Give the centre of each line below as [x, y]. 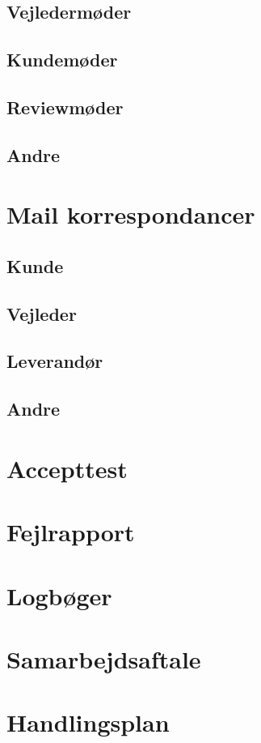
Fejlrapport [71, 532]
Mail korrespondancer [131, 214]
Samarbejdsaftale [104, 658]
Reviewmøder [65, 107]
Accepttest [67, 468]
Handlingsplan [88, 722]
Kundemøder [62, 60]
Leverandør [55, 361]
